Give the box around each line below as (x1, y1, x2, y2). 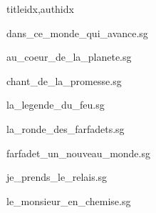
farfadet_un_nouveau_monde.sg (6, 145, 150, 160)
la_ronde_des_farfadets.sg (6, 121, 125, 136)
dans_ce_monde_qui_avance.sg (6, 25, 148, 40)
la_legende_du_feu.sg (6, 97, 105, 112)
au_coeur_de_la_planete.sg (6, 49, 132, 64)
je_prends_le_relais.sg (6, 169, 108, 184)
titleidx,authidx (6, 1, 74, 16)
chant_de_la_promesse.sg (6, 73, 122, 88)
